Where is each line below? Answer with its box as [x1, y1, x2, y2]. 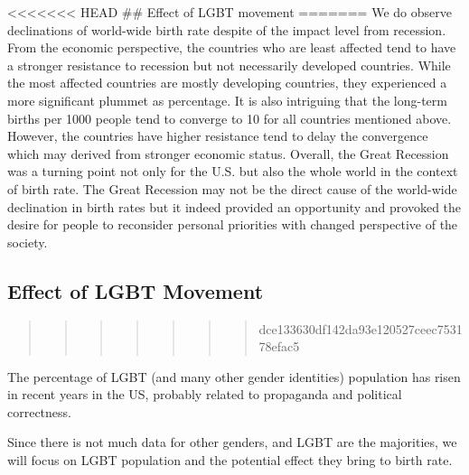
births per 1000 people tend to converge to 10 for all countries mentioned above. [7, 108, 452, 127]
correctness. [7, 402, 71, 421]
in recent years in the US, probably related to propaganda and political [7, 385, 402, 404]
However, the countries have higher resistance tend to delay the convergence [7, 126, 428, 145]
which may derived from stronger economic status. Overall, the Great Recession [7, 144, 449, 163]
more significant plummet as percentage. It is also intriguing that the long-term [7, 90, 447, 109]
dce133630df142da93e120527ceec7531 [258, 319, 463, 338]
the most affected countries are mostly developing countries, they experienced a [7, 73, 447, 92]
